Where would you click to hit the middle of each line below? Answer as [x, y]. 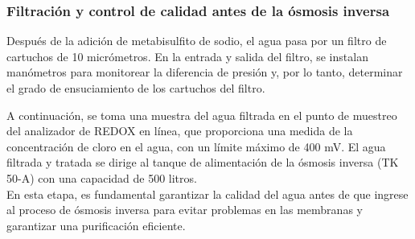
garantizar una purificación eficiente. [96, 225]
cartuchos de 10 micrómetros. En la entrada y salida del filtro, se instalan [187, 56]
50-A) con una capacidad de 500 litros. [102, 177]
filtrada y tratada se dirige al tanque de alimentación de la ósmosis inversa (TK [203, 162]
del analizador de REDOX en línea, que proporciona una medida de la [180, 131]
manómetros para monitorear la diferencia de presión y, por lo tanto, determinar [205, 72]
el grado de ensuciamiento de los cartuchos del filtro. [136, 88]
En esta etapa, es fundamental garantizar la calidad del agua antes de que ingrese [207, 194]
